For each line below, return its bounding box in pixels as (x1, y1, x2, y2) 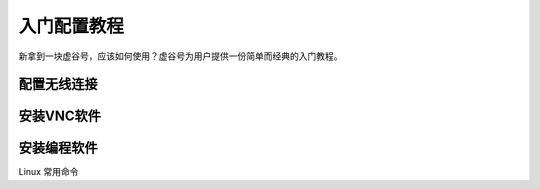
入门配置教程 (18, 15, 125, 37)
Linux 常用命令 (18, 166, 79, 178)
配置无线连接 (18, 76, 98, 93)
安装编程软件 (18, 140, 98, 157)
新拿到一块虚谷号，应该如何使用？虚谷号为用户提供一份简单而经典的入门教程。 (18, 50, 343, 62)
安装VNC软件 (18, 108, 102, 125)
